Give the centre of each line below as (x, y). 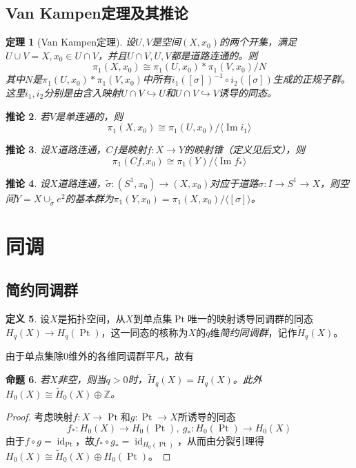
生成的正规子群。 (311, 79)
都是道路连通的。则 (214, 55)
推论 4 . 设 (28, 183)
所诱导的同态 (207, 417)
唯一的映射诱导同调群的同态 (250, 319)
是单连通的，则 (89, 116)
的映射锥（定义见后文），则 (245, 149)
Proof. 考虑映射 (39, 417)
